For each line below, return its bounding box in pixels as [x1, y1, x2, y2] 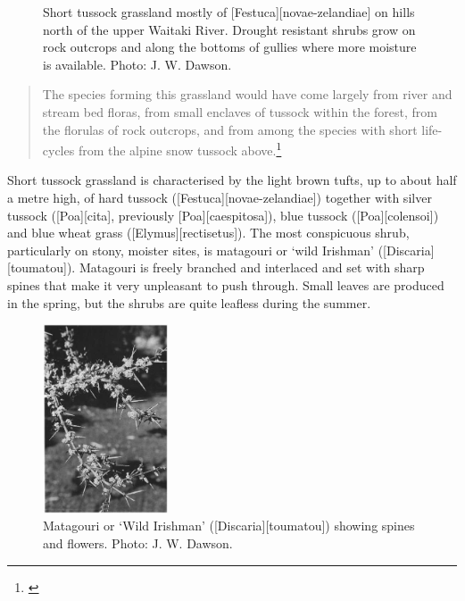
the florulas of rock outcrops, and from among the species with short [42, 120, 418, 138]
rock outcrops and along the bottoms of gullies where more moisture [43, 38, 417, 56]
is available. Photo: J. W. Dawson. [43, 54, 232, 73]
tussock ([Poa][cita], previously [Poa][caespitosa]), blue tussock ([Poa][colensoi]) [7, 205, 439, 224]
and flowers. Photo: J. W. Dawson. [43, 533, 233, 552]
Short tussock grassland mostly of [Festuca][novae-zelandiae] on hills [43, 3, 415, 21]
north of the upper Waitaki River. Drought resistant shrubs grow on [43, 20, 416, 38]
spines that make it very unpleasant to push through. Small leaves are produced [7, 275, 444, 294]
